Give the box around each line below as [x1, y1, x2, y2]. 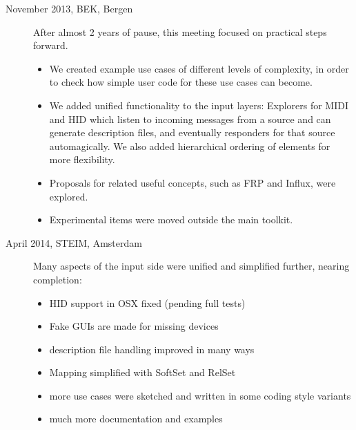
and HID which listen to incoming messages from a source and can [49, 111, 331, 126]
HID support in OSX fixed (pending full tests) [49, 295, 246, 310]
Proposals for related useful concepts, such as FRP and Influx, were [49, 175, 336, 189]
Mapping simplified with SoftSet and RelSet [49, 365, 236, 380]
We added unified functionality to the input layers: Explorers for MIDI [49, 97, 349, 112]
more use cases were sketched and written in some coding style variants [49, 388, 351, 402]
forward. [33, 38, 68, 53]
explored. [49, 189, 88, 203]
